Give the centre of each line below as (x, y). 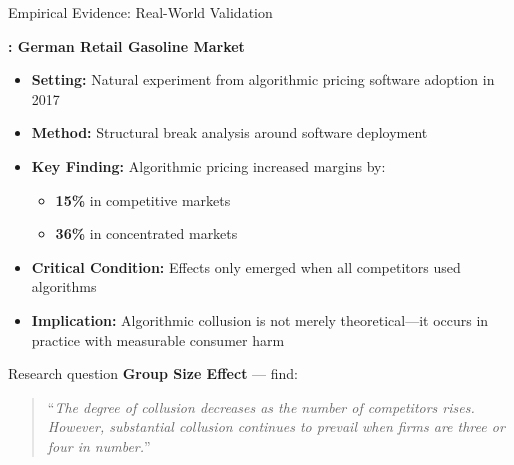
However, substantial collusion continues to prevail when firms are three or (276, 426)
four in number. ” (99, 445)
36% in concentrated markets (146, 233)
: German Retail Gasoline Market (126, 45)
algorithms (64, 286)
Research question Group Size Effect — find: (153, 373)
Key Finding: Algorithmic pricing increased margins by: (208, 165)
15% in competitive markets (143, 199)
